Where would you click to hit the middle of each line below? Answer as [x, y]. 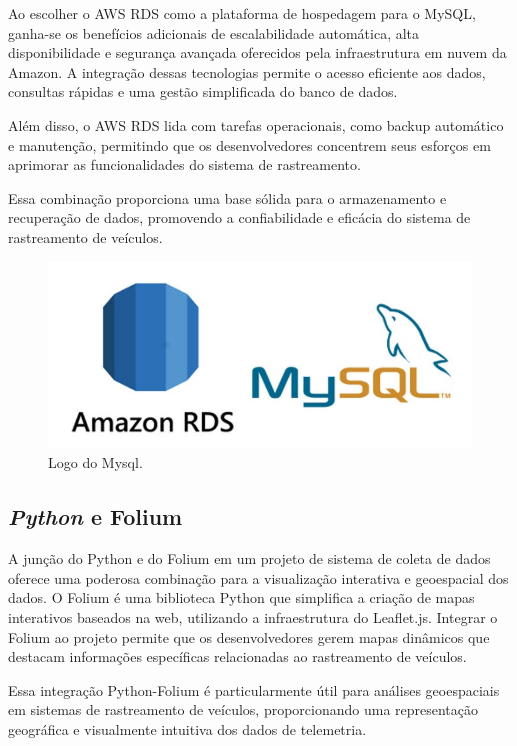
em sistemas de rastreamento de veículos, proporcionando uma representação [243, 709]
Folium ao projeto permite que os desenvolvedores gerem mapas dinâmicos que [249, 636]
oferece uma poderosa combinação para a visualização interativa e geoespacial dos [258, 577]
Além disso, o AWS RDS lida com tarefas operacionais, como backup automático [256, 124]
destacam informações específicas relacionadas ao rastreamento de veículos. [237, 656]
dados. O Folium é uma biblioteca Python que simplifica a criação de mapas [241, 597]
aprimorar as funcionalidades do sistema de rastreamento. [184, 164]
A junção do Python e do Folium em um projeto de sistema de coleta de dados [249, 558]
